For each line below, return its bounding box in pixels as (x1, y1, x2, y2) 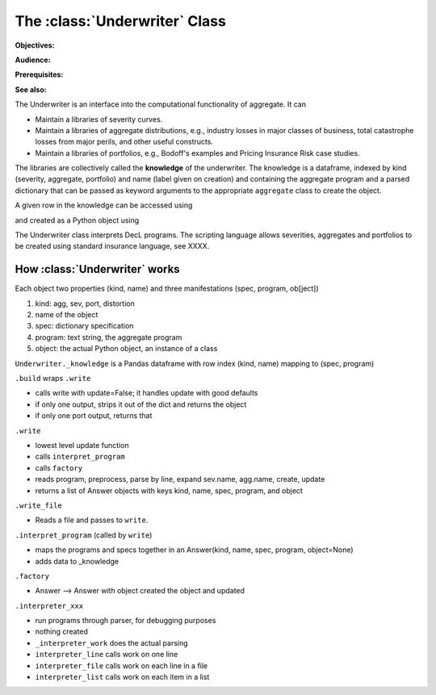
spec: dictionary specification (35, 321, 134, 331)
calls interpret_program (35, 452, 125, 462)
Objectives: (15, 40, 55, 50)
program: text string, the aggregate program (35, 332, 182, 342)
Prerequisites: (15, 69, 64, 80)
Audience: (15, 55, 52, 65)
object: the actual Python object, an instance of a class (35, 344, 218, 354)
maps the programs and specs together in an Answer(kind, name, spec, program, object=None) (35, 545, 354, 555)
